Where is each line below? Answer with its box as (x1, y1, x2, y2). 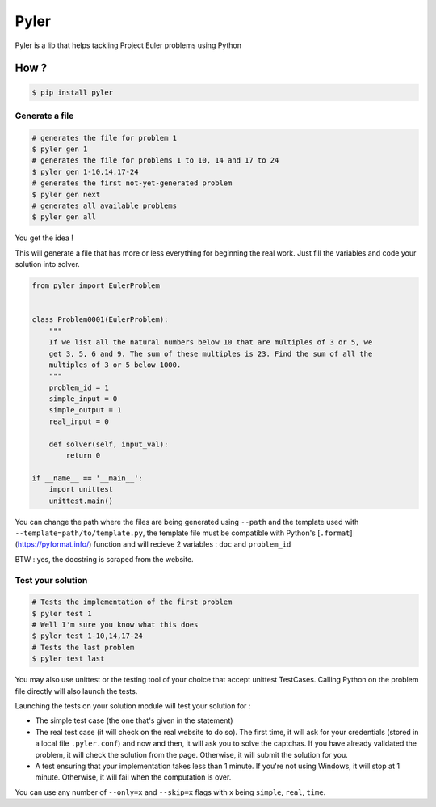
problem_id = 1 (48, 382, 109, 392)
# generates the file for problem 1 (31, 133, 178, 142)
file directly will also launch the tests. (15, 686, 138, 695)
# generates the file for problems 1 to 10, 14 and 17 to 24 (31, 156, 279, 165)
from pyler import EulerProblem (31, 281, 161, 290)
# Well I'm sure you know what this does (31, 620, 199, 630)
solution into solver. (15, 260, 80, 269)
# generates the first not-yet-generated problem (31, 179, 233, 188)
